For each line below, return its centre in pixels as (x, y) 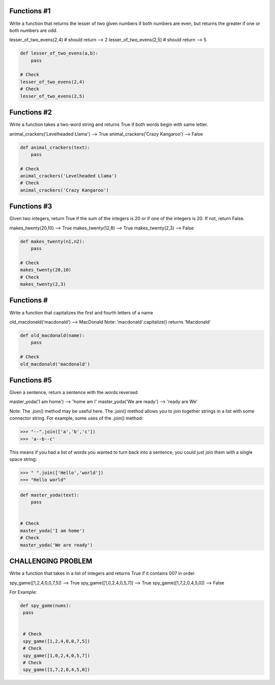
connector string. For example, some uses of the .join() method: (76, 418)
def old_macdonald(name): (52, 335)
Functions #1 (30, 11)
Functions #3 (31, 206)
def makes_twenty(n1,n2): (52, 241)
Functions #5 (31, 380)
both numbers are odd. (34, 30)
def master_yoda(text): (50, 495)
